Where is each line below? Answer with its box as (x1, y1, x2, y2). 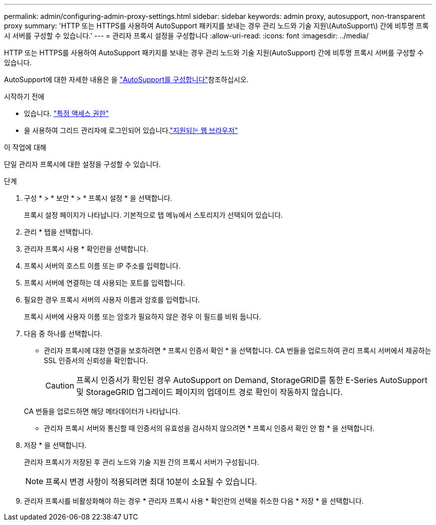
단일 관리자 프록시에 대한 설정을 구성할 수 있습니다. (4, 160, 161, 168)
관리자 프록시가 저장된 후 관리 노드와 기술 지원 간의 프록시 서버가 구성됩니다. (24, 458, 259, 466)
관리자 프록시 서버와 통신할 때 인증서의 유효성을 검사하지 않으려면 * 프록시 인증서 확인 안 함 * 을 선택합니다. (44, 424, 375, 432)
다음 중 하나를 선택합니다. (24, 329, 103, 338)
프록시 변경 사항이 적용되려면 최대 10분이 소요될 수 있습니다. (45, 477, 257, 487)
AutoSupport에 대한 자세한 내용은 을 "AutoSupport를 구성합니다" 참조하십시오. (4, 75, 249, 84)
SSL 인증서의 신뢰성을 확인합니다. (44, 356, 148, 365)
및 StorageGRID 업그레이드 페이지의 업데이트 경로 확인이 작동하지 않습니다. (76, 387, 343, 397)
